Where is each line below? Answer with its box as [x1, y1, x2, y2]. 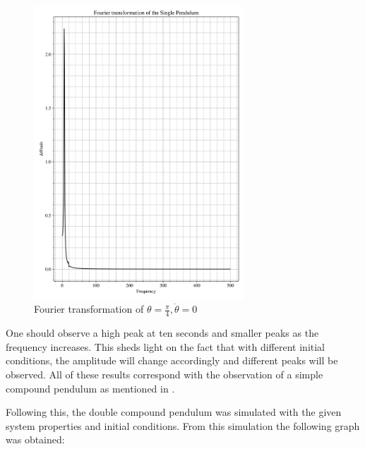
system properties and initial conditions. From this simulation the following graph [6, 418, 360, 433]
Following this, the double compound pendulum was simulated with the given [6, 405, 342, 419]
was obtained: [6, 432, 65, 447]
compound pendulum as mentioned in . [6, 381, 175, 395]
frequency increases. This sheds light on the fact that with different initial [6, 339, 325, 354]
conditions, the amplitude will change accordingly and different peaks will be [6, 353, 338, 368]
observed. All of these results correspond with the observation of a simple [6, 366, 323, 381]
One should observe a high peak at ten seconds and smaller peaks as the [6, 325, 319, 340]
